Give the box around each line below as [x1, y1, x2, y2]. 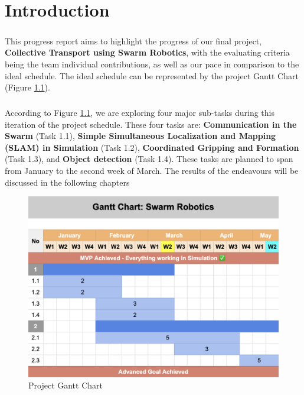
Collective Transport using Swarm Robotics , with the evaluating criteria [5, 46, 290, 59]
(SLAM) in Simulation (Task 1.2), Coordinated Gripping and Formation [5, 141, 299, 153]
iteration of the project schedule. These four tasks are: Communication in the [5, 118, 297, 130]
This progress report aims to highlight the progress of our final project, [5, 34, 262, 47]
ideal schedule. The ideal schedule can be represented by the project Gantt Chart [5, 69, 299, 82]
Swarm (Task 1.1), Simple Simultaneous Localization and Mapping [5, 129, 276, 142]
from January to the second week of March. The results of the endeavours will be [5, 164, 299, 177]
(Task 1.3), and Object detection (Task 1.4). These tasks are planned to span [5, 153, 293, 165]
